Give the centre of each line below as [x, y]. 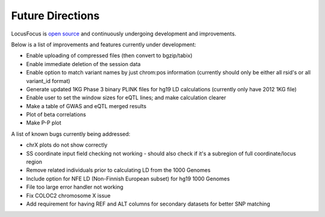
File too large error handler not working [75, 187]
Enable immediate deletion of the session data [83, 64]
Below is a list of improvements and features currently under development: [104, 44]
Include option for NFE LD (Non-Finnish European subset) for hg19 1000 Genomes [128, 179]
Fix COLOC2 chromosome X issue [68, 195]
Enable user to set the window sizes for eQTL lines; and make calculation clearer [126, 98]
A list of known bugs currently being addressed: [71, 134]
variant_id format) [48, 81]
